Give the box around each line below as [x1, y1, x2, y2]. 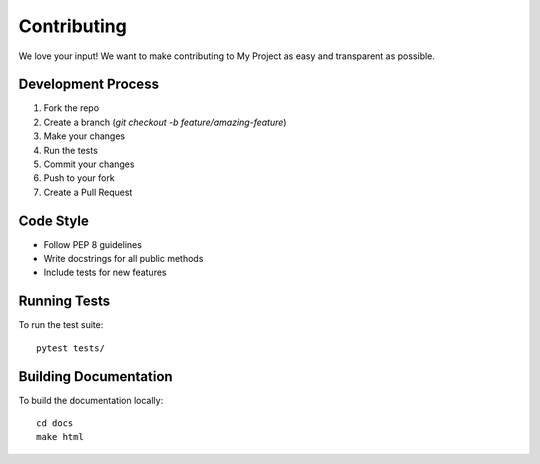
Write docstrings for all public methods [43, 253, 204, 265]
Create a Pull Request [43, 186, 133, 198]
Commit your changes [43, 158, 135, 170]
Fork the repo [43, 102, 100, 114]
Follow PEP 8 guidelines [43, 238, 142, 250]
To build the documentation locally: [18, 394, 164, 406]
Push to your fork [43, 172, 115, 184]
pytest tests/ [36, 342, 105, 354]
